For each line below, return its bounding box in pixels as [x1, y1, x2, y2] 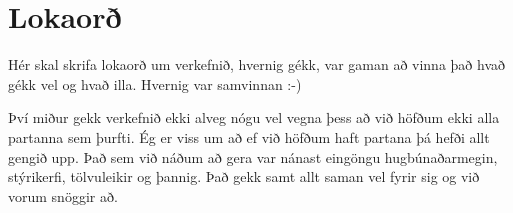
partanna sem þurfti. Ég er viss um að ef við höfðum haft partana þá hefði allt [8, 126, 490, 147]
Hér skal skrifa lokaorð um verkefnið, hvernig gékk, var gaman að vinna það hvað [8, 54, 506, 75]
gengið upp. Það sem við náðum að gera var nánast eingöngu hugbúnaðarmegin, [8, 146, 498, 167]
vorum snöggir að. [8, 185, 118, 206]
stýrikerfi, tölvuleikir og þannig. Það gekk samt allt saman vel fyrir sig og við [8, 166, 480, 187]
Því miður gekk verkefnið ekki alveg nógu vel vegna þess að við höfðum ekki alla [8, 107, 500, 128]
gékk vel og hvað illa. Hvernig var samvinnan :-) [8, 73, 302, 94]
